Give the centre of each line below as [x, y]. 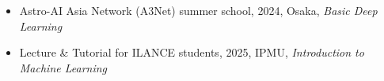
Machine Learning [63, 67]
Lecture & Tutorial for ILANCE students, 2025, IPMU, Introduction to [192, 52]
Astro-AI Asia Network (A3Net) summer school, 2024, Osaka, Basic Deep [198, 10]
